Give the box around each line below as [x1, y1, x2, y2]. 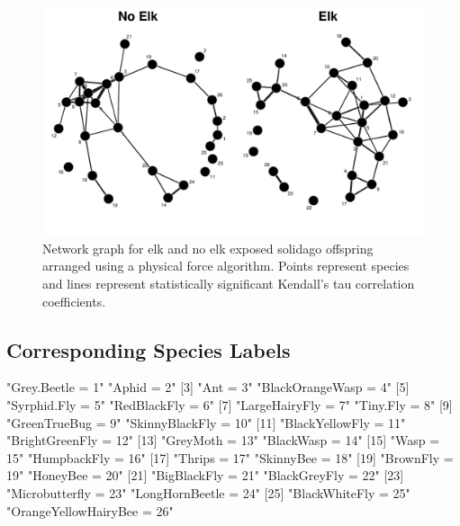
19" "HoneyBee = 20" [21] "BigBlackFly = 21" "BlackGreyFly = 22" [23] [6, 466, 404, 485]
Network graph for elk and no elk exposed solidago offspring [42, 238, 374, 257]
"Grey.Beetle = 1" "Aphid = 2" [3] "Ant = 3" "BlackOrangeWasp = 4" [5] [6, 378, 410, 397]
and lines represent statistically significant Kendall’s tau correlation [42, 274, 415, 293]
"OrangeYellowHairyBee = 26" [6, 501, 174, 520]
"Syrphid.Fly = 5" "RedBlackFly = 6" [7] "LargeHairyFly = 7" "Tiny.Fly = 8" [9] [6, 396, 453, 414]
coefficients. [42, 291, 106, 310]
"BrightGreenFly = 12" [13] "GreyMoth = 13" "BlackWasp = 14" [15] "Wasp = [6, 431, 440, 450]
